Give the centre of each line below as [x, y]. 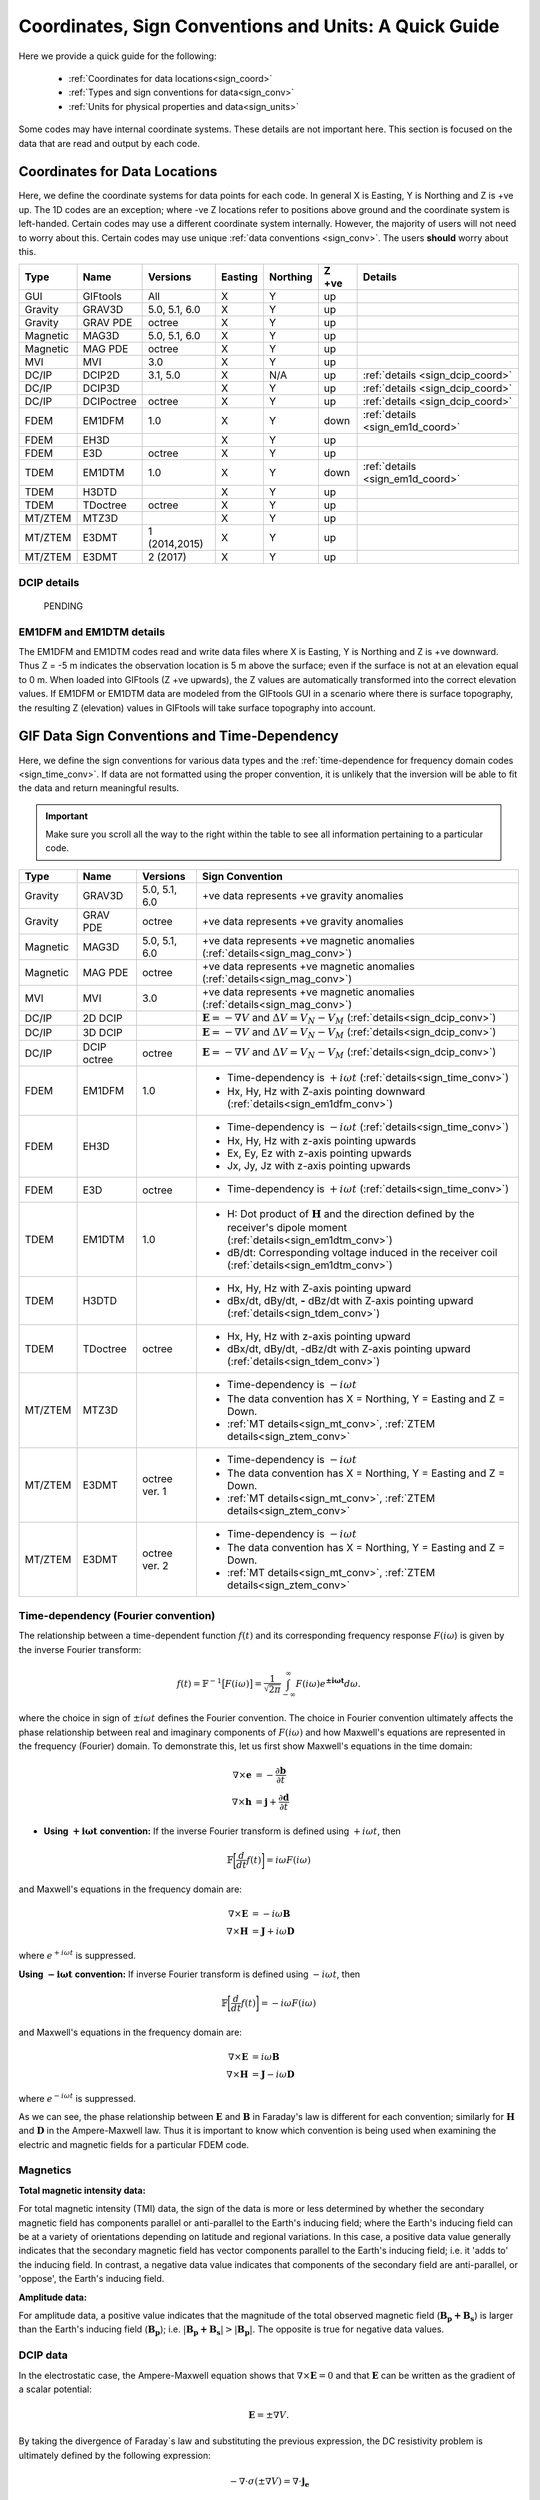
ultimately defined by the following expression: [115, 2455]
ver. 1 [154, 1491]
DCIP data [43, 2355]
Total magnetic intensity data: [82, 2190]
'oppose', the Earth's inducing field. [91, 2279]
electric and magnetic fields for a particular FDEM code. [134, 2144]
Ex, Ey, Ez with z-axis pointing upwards [319, 1153]
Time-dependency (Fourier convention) [117, 1615]
